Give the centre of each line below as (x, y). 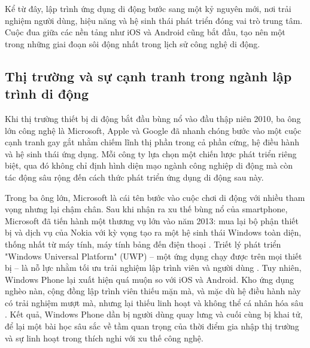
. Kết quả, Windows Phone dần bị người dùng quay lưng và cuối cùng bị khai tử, (154, 314)
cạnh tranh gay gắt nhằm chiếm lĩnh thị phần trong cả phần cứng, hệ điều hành (152, 142)
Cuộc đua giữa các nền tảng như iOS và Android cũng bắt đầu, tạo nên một (145, 32)
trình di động (47, 94)
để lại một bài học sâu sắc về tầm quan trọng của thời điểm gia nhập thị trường (152, 326)
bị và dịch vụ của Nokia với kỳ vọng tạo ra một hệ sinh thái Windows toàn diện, (153, 232)
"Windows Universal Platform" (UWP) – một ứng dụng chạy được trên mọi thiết (154, 256)
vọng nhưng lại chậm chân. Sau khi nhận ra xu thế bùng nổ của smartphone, (146, 209)
